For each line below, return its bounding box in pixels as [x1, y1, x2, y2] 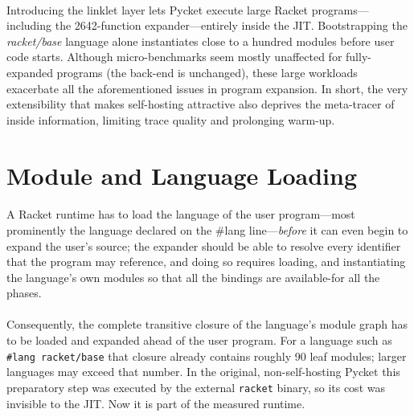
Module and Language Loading [6, 158, 358, 191]
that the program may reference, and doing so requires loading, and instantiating [6, 253, 406, 270]
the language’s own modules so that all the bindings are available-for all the [6, 268, 380, 285]
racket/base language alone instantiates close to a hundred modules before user [6, 32, 395, 49]
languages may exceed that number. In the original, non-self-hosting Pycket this [6, 363, 400, 380]
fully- [346, 48, 371, 65]
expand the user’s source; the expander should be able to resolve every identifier [6, 237, 401, 254]
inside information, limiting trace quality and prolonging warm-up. [6, 111, 335, 128]
